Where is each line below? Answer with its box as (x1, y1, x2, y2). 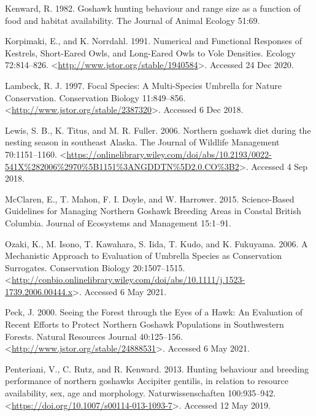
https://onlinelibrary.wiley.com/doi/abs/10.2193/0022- (66, 147, 272, 160)
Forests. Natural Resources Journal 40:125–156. (5, 329, 183, 342)
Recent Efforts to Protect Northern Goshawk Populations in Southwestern (5, 318, 284, 331)
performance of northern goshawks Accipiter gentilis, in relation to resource (5, 374, 288, 387)
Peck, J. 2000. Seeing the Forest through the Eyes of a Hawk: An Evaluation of (5, 306, 303, 318)
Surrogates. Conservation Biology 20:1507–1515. (5, 261, 185, 274)
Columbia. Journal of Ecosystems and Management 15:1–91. (5, 216, 231, 229)
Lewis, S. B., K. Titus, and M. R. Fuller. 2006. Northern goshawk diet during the (5, 123, 311, 136)
